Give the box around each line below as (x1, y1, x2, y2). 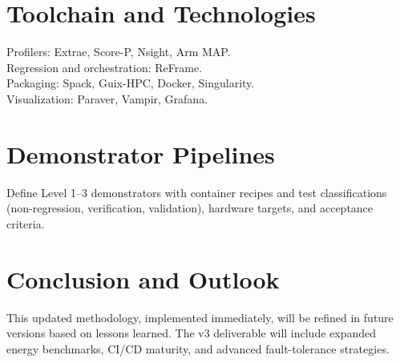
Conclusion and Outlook (6, 262, 280, 295)
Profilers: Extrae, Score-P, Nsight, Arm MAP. (6, 43, 231, 60)
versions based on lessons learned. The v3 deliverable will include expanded (6, 325, 377, 341)
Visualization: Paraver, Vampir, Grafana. (6, 90, 208, 107)
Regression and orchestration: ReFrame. (6, 58, 203, 75)
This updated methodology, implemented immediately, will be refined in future (6, 309, 394, 325)
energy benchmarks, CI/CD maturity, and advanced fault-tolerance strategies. (6, 340, 390, 357)
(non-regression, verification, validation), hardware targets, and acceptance (6, 200, 374, 216)
